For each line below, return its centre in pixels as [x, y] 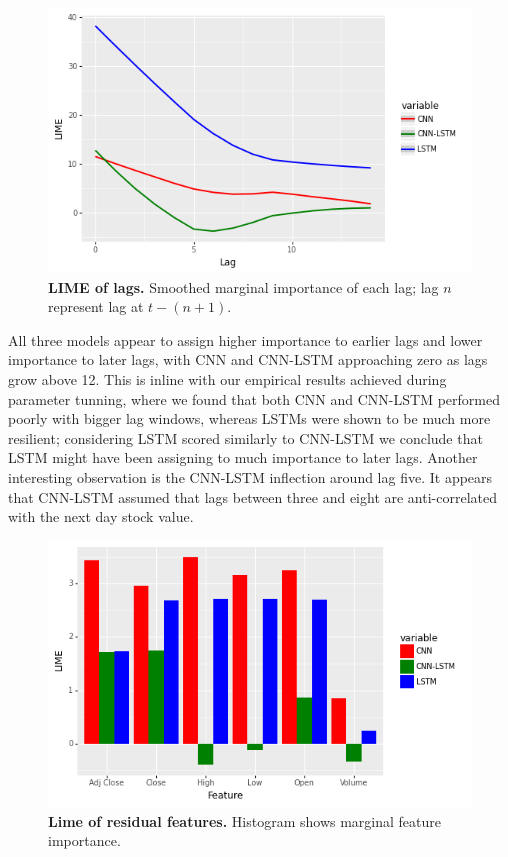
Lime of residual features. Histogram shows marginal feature [245, 820]
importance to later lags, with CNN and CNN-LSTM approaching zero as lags [248, 359]
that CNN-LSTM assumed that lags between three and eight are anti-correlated [252, 496]
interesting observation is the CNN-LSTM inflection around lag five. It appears [250, 477]
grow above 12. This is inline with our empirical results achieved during [227, 379]
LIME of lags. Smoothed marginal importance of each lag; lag [243, 286]
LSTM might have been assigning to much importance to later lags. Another [243, 457]
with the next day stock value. [101, 516]
